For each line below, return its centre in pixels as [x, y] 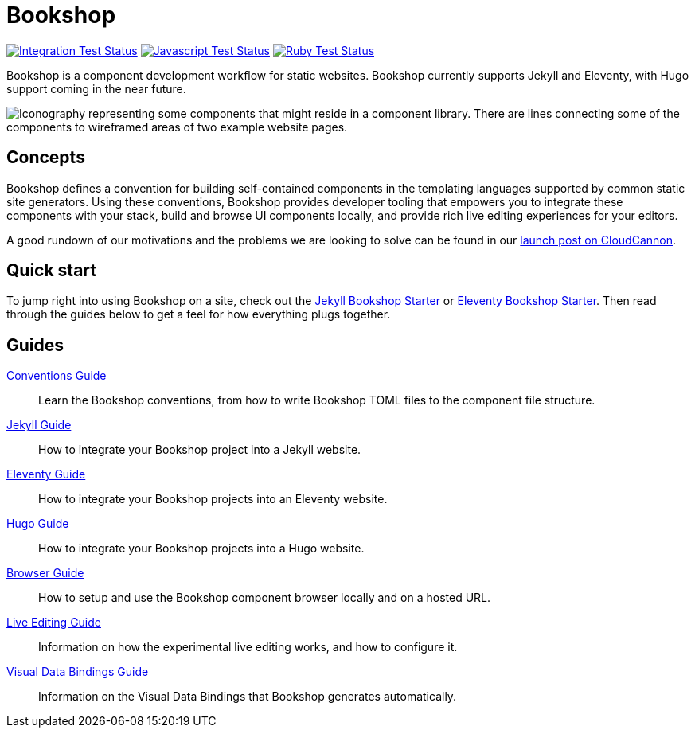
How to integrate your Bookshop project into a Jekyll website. [200, 450]
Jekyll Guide [39, 425]
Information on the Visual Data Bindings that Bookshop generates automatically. [248, 697]
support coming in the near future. [96, 88]
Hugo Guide [38, 524]
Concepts [46, 158]
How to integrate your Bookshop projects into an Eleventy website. [213, 499]
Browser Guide [45, 573]
